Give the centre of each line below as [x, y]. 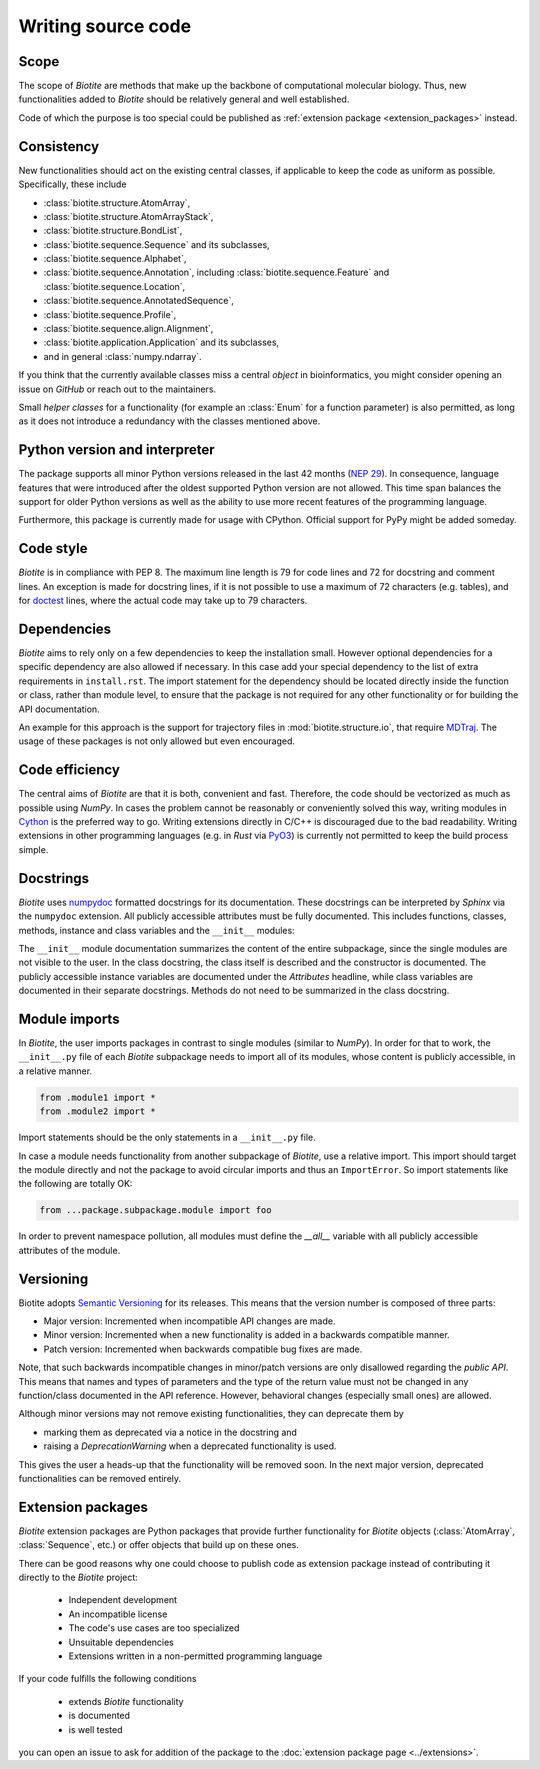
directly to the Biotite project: [78, 1577]
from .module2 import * [98, 1111]
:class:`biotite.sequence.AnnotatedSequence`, [139, 301]
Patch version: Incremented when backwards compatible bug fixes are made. [203, 1349]
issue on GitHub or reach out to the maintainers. [117, 389]
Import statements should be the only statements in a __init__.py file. [167, 1137]
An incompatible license [118, 1614]
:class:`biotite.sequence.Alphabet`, [115, 259]
